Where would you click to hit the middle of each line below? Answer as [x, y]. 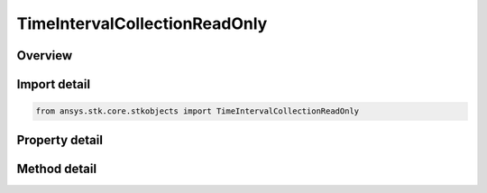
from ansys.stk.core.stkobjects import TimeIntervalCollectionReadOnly [198, 111]
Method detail [57, 168]
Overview [45, 55]
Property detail [60, 140]
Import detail [53, 84]
